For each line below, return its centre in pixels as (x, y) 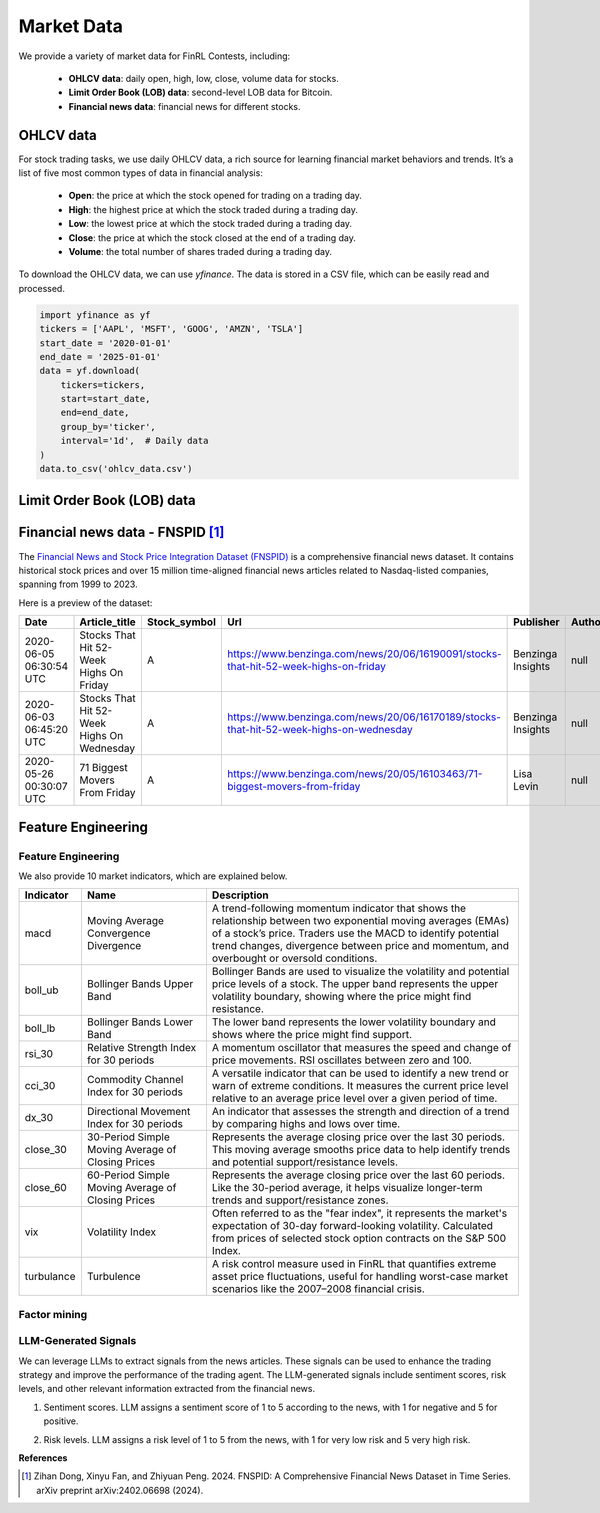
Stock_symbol (181, 622)
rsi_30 (39, 1054)
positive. (61, 1421)
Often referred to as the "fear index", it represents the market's (359, 1213)
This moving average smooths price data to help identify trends (361, 1150)
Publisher (536, 622)
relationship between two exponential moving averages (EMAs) (360, 921)
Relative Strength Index (141, 1048)
